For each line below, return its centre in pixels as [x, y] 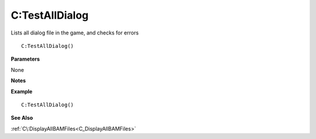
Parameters [25, 59]
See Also [22, 118]
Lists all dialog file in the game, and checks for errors [75, 33]
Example [22, 91]
